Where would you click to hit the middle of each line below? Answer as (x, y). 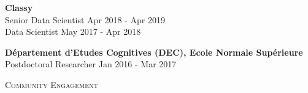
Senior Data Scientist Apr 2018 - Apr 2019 (85, 19)
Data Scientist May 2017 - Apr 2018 (73, 32)
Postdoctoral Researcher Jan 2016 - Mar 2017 (91, 64)
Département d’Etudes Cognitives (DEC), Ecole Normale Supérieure (154, 52)
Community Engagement (52, 84)
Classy (19, 7)
